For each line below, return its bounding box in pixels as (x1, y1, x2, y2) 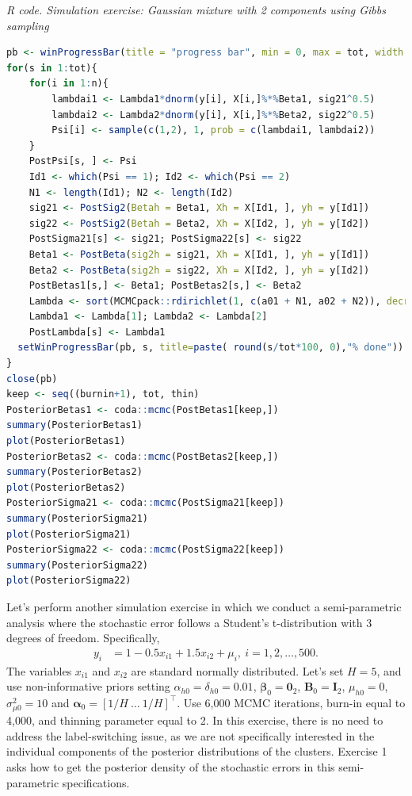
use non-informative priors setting (6, 678, 170, 695)
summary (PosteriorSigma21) (6, 513, 148, 524)
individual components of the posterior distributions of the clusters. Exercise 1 (6, 743, 387, 760)
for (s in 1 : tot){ (6, 62, 97, 74)
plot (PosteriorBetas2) (6, 481, 126, 493)
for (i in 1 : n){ (29, 78, 109, 90)
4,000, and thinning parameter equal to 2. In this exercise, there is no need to (6, 712, 383, 729)
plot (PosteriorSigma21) (6, 528, 132, 540)
